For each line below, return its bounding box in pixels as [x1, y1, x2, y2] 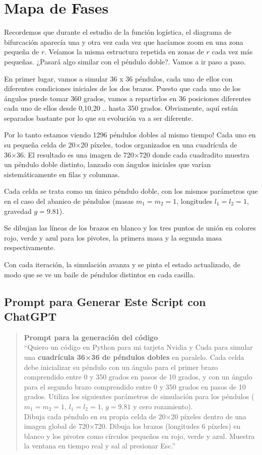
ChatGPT [4, 308, 57, 324]
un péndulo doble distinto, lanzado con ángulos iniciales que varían [4, 159, 211, 170]
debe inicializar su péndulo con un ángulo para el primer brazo [24, 361, 218, 372]
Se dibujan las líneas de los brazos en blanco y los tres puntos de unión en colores [4, 222, 256, 233]
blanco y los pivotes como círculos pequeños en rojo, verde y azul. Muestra [24, 430, 255, 441]
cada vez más [212, 46, 253, 57]
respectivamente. [4, 242, 55, 253]
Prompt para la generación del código [24, 332, 158, 342]
